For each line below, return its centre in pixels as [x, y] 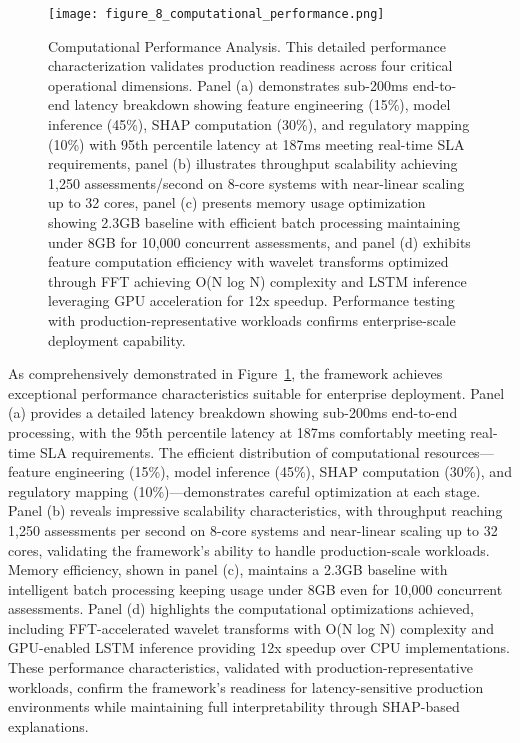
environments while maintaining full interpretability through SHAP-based [234, 706]
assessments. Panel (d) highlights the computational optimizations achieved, [241, 608]
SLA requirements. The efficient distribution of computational [229, 451]
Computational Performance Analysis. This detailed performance [247, 45]
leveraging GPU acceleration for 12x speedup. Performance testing [251, 300]
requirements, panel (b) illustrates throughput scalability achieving [253, 163]
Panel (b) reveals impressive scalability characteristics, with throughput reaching [255, 510]
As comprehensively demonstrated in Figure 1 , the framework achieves [225, 373]
